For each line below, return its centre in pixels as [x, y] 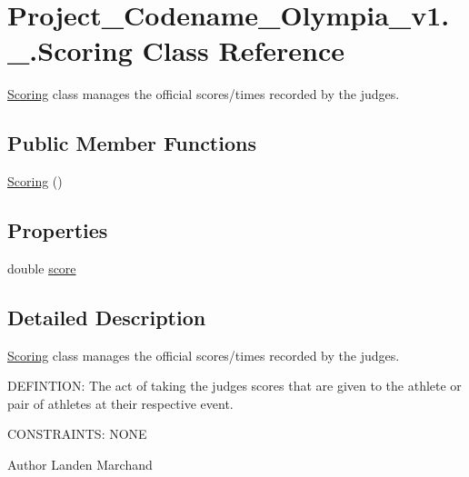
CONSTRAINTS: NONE [77, 434]
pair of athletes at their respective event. [120, 403]
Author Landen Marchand [80, 465]
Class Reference [243, 50]
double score [42, 268]
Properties [58, 230]
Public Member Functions [132, 143]
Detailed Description [107, 317]
